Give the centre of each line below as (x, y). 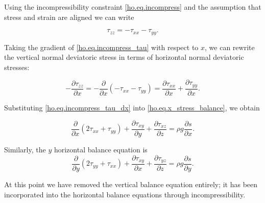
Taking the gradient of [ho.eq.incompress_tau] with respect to (101, 47)
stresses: (17, 67)
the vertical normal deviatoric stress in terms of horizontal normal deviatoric (124, 57)
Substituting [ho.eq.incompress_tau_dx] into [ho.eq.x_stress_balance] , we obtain (132, 107)
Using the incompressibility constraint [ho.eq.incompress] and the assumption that (133, 7)
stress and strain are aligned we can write (69, 17)
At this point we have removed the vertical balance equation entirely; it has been (131, 184)
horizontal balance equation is (101, 149)
